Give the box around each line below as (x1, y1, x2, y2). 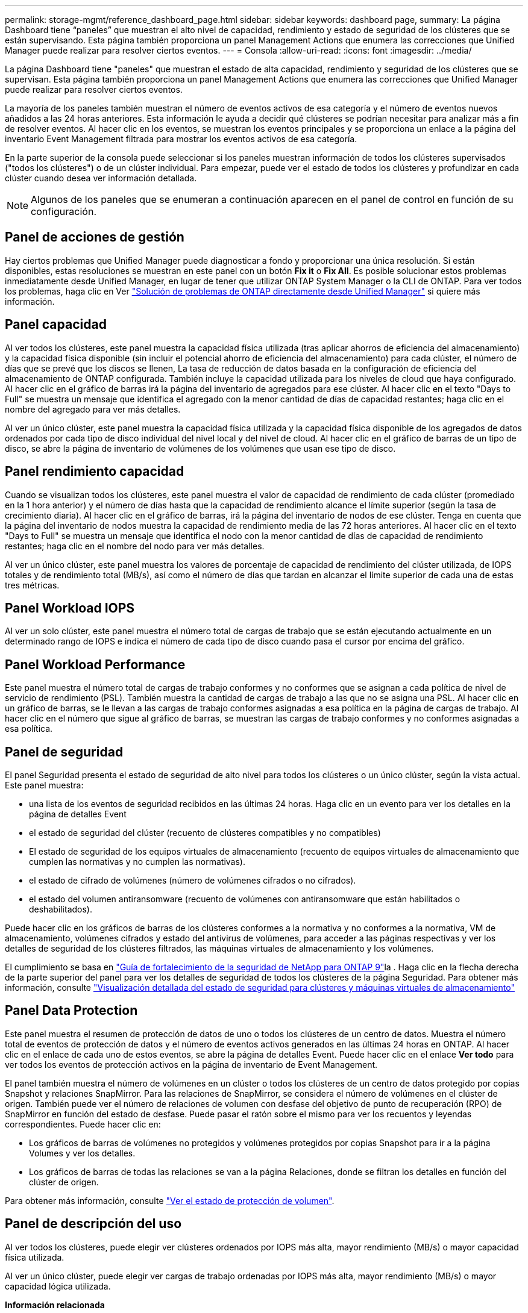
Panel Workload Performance (5, 656, 186, 672)
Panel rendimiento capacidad (5, 464, 184, 479)
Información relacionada (5, 1299, 105, 1310)
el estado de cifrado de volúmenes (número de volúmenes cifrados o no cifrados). (29, 875, 356, 886)
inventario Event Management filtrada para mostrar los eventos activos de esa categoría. (5, 134, 357, 144)
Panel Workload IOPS (5, 600, 135, 616)
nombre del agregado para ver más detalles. (5, 404, 181, 414)
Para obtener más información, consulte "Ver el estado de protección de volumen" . (5, 1195, 335, 1206)
